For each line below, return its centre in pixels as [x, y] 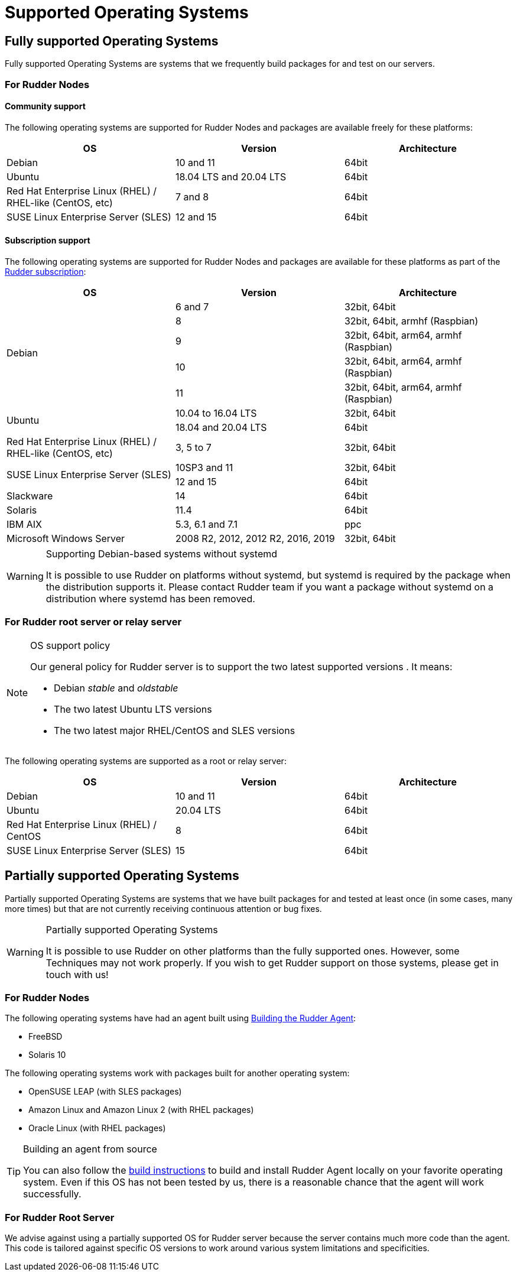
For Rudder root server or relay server [93, 622]
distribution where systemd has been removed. [150, 598]
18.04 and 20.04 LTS [221, 427]
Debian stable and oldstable [116, 688]
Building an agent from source [90, 1149]
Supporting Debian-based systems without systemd [162, 553]
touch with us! [77, 974]
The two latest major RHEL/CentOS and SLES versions [175, 730]
